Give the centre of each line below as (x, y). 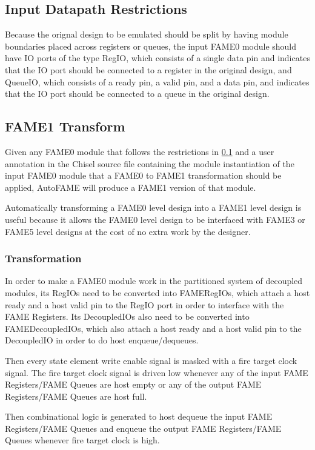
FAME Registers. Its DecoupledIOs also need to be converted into (127, 316)
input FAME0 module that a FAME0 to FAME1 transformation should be (143, 175)
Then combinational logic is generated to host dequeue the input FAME (139, 416)
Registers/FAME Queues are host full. (76, 396)
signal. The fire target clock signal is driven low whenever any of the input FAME (157, 372)
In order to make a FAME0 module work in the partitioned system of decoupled (154, 281)
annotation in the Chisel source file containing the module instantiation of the (150, 163)
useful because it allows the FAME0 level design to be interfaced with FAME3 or (155, 219)
